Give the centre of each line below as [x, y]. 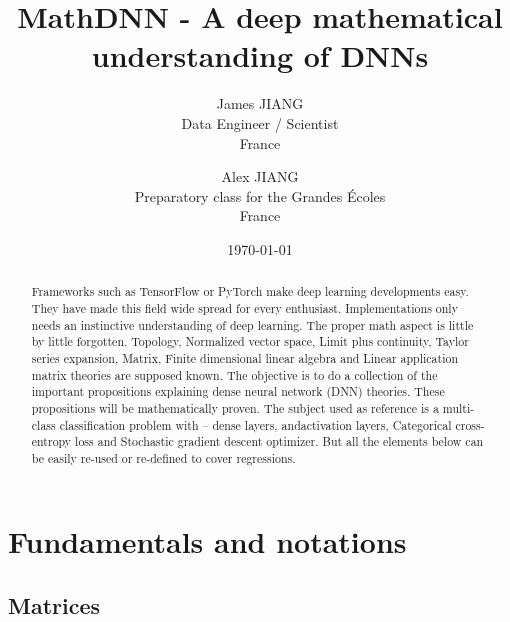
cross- [470, 424]
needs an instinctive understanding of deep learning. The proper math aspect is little [252, 324]
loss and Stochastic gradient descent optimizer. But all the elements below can [279, 441]
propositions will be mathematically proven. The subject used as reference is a [235, 407]
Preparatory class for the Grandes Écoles [260, 195]
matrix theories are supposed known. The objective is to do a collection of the [234, 374]
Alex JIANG [260, 176]
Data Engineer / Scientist [260, 122]
